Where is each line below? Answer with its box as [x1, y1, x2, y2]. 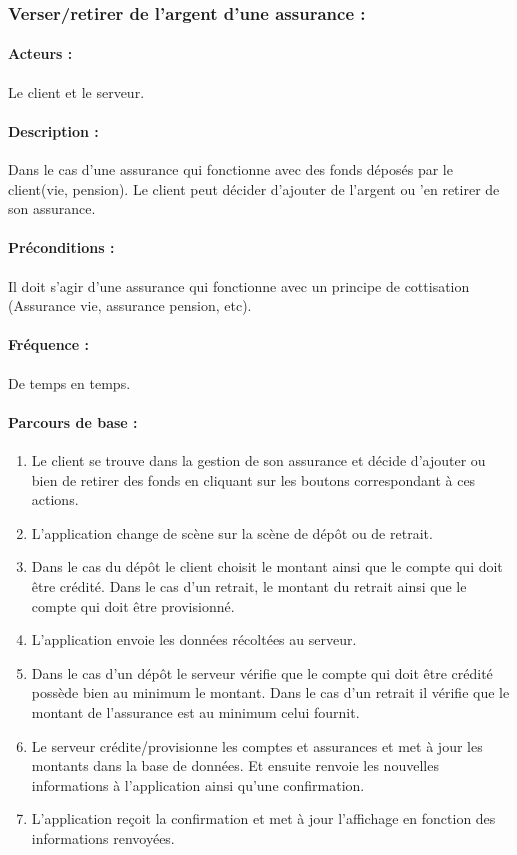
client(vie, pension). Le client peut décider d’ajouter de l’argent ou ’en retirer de [8, 178, 500, 199]
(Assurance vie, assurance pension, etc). [8, 295, 252, 316]
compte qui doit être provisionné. [31, 595, 235, 616]
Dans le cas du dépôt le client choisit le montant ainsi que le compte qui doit [31, 556, 503, 577]
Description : [8, 120, 99, 141]
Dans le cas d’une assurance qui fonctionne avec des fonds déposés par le [8, 159, 453, 180]
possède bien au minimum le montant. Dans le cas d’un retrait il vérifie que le [31, 682, 510, 703]
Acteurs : [8, 43, 73, 64]
